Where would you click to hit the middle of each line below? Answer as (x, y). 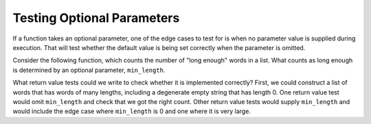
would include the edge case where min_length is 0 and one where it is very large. (132, 111)
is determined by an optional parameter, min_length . (89, 70)
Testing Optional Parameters (96, 18)
